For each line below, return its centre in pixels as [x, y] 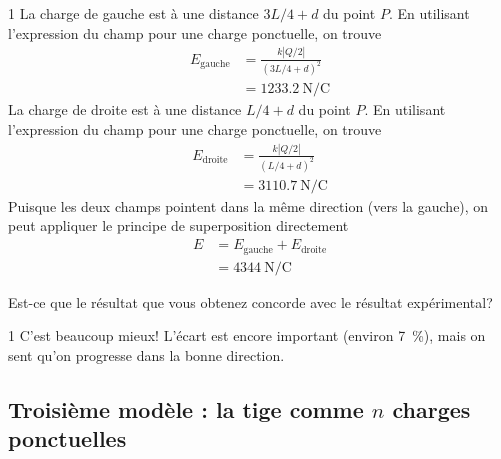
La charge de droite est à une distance [125, 109]
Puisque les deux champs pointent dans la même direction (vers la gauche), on [248, 205]
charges [431, 408]
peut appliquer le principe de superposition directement [178, 225]
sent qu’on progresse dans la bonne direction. [146, 354]
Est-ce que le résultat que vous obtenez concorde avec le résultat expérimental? [250, 301]
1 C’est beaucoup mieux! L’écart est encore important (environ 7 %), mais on [247, 335]
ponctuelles [67, 438]
